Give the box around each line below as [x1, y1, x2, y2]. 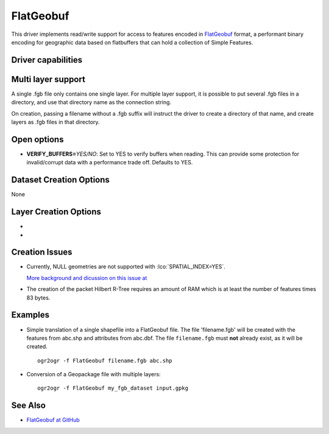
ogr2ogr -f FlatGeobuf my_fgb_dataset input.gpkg [37, 385, 189, 392]
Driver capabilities [11, 55, 83, 65]
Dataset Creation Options [11, 175, 110, 185]
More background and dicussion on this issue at [26, 274, 147, 281]
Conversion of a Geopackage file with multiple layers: [26, 371, 161, 378]
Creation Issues [11, 247, 73, 257]
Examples [11, 310, 50, 320]
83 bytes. [26, 294, 51, 301]
